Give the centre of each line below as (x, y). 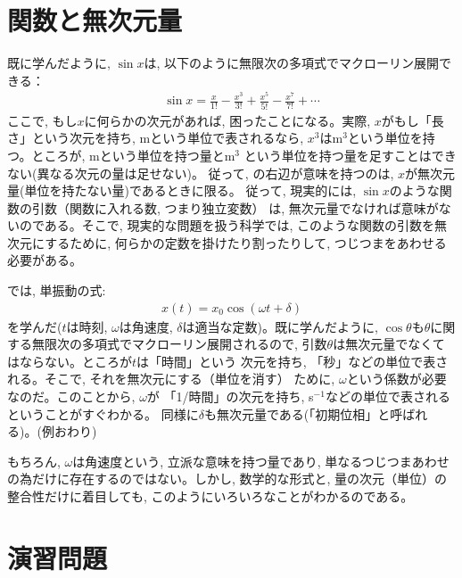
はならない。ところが (70, 361)
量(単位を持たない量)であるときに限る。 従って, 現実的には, (182, 190)
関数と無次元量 (95, 20)
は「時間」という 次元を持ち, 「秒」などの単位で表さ (293, 361)
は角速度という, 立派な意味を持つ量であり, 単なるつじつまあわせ (261, 461)
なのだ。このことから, (71, 396)
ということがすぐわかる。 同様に (103, 413)
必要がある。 (45, 260)
